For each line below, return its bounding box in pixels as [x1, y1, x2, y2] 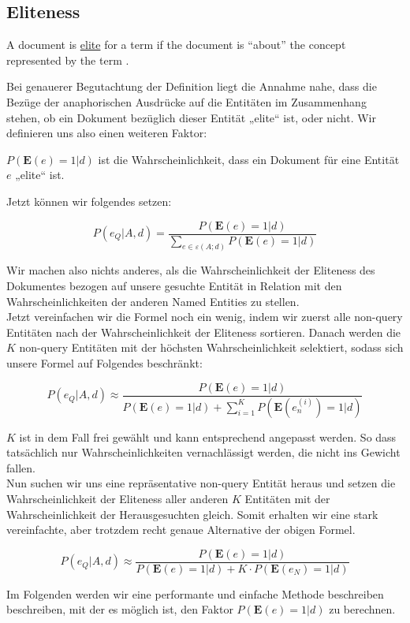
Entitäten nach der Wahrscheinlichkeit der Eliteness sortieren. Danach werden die [6, 323, 401, 340]
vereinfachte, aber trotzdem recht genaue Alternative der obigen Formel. [6, 521, 356, 538]
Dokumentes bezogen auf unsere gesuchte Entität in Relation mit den [6, 278, 342, 294]
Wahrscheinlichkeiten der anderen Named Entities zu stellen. [6, 293, 300, 309]
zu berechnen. [329, 601, 396, 617]
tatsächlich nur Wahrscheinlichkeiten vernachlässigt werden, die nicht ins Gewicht [6, 444, 401, 461]
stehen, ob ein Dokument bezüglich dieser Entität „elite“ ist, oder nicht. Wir [6, 109, 376, 125]
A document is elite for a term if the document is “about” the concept [6, 36, 346, 53]
